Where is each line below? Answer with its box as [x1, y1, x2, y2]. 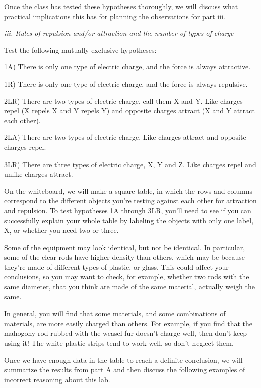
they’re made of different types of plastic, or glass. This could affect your [4, 261, 229, 272]
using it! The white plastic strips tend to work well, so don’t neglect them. [4, 338, 234, 348]
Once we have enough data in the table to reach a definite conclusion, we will [4, 354, 243, 365]
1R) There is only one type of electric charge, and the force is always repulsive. [4, 78, 248, 89]
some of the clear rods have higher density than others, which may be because [4, 252, 245, 262]
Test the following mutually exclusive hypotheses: [4, 44, 157, 55]
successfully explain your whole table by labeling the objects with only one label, [4, 215, 254, 225]
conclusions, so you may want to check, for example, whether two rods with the [4, 271, 249, 282]
